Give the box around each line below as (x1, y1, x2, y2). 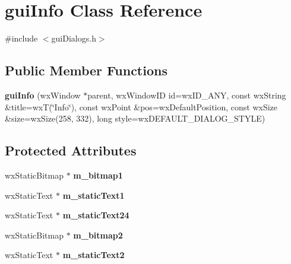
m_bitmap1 (73, 168, 123, 181)
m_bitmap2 (73, 228, 123, 241)
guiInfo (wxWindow (5, 88, 81, 101)
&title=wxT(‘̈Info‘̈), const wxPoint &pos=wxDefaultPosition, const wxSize (5, 100, 278, 113)
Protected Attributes (5, 141, 137, 160)
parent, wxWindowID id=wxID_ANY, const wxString (87, 88, 286, 101)
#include (5, 32, 38, 44)
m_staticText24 (62, 209, 129, 221)
